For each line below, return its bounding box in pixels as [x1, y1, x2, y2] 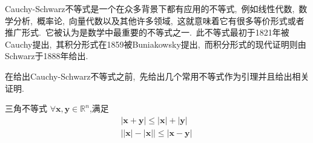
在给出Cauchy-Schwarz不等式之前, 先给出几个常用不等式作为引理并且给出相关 [5, 69, 309, 82]
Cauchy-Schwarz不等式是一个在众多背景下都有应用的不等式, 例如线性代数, [5, 2, 295, 14]
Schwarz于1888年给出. [5, 49, 88, 62]
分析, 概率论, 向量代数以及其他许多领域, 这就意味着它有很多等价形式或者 [13, 14, 305, 27]
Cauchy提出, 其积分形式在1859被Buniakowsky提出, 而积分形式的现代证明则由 [5, 37, 306, 50]
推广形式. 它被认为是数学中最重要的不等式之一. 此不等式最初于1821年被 [5, 26, 289, 39]
